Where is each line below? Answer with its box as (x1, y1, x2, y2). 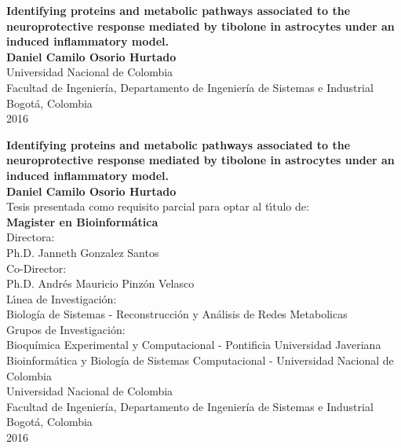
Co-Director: (6, 259, 67, 276)
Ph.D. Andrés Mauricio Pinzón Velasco (6, 275, 195, 292)
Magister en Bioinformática (6, 213, 159, 230)
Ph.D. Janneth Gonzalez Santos (6, 244, 159, 260)
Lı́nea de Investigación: (6, 290, 117, 307)
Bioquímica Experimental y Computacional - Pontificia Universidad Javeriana (6, 336, 381, 353)
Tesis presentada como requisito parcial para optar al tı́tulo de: (6, 198, 309, 215)
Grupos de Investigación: (6, 321, 126, 337)
